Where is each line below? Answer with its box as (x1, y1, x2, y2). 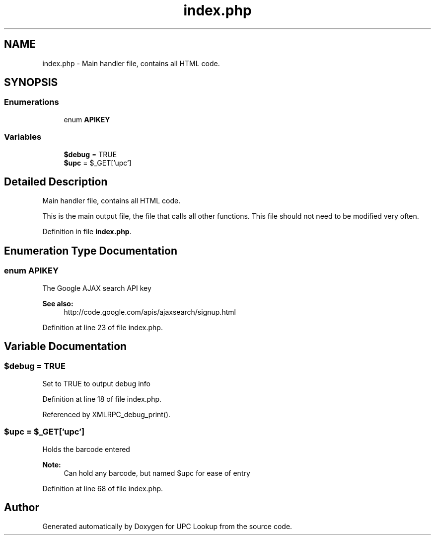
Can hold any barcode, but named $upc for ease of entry (64, 468, 250, 477)
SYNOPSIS (4, 76, 58, 89)
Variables (4, 132, 42, 142)
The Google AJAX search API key (42, 283, 151, 292)
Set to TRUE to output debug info (42, 379, 150, 388)
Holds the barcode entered (42, 445, 130, 453)
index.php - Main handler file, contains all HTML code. (42, 59, 220, 68)
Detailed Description (4, 175, 108, 188)
